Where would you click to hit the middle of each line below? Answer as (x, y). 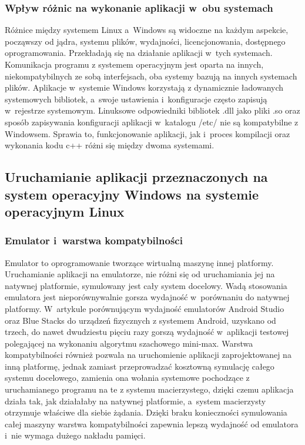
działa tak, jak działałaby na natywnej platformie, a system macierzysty (135, 401)
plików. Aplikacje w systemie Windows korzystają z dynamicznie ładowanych (144, 87)
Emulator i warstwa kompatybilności (94, 240)
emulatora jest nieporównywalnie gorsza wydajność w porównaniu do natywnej (147, 297)
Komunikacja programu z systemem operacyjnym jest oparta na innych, (134, 64)
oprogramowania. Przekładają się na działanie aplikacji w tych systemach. (139, 53)
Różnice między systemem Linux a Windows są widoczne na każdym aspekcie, (147, 30)
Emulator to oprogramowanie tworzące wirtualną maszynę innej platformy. (139, 262)
